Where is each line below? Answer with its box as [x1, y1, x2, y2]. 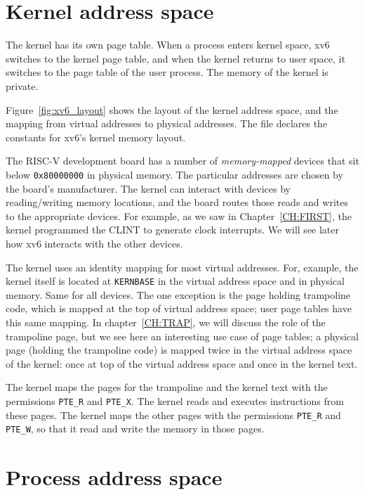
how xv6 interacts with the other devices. [6, 236, 183, 250]
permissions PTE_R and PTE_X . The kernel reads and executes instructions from [6, 393, 344, 408]
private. [6, 78, 39, 93]
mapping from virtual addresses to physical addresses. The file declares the [6, 116, 328, 131]
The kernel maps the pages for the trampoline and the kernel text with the [6, 380, 328, 394]
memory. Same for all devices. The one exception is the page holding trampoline [6, 287, 351, 302]
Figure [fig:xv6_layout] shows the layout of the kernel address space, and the [6, 102, 338, 117]
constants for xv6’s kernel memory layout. [6, 129, 186, 144]
